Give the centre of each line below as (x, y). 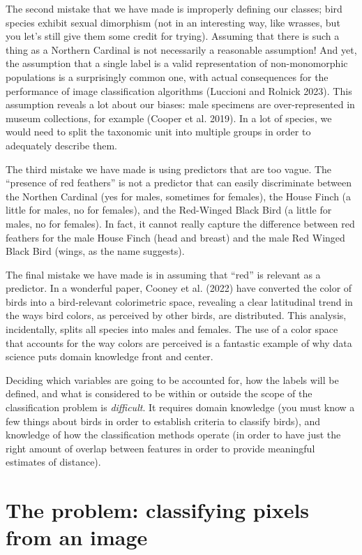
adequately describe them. (61, 145)
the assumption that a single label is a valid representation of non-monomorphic (177, 63)
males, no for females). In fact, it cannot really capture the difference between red (180, 223)
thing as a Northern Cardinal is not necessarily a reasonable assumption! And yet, (181, 49)
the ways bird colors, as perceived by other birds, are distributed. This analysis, (176, 315)
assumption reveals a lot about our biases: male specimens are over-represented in (180, 104)
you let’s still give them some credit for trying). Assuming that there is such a (173, 36)
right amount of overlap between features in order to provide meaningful (160, 448)
